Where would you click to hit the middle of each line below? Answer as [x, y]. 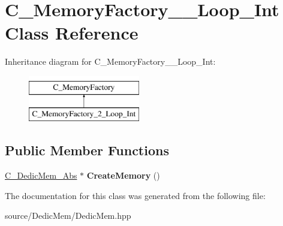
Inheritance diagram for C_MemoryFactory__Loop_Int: [110, 61]
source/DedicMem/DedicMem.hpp [68, 216]
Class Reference [72, 33]
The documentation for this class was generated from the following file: [135, 195]
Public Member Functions [87, 150]
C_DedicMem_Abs [41, 175]
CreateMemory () [123, 175]
